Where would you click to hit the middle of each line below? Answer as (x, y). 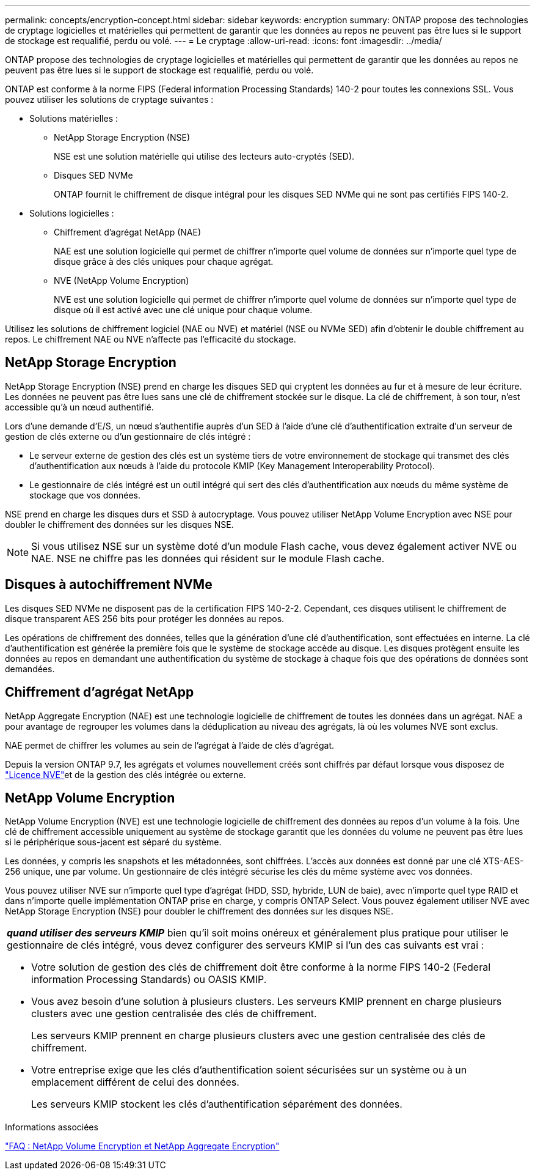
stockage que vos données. (85, 495)
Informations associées (52, 1127)
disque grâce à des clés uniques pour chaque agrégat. (164, 261)
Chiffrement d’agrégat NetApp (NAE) (128, 232)
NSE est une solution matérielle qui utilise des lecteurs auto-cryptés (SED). (204, 156)
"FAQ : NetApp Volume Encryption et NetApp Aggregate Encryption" (142, 1146)
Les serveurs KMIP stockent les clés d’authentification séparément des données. (217, 1104)
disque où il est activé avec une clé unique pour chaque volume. (183, 310)
